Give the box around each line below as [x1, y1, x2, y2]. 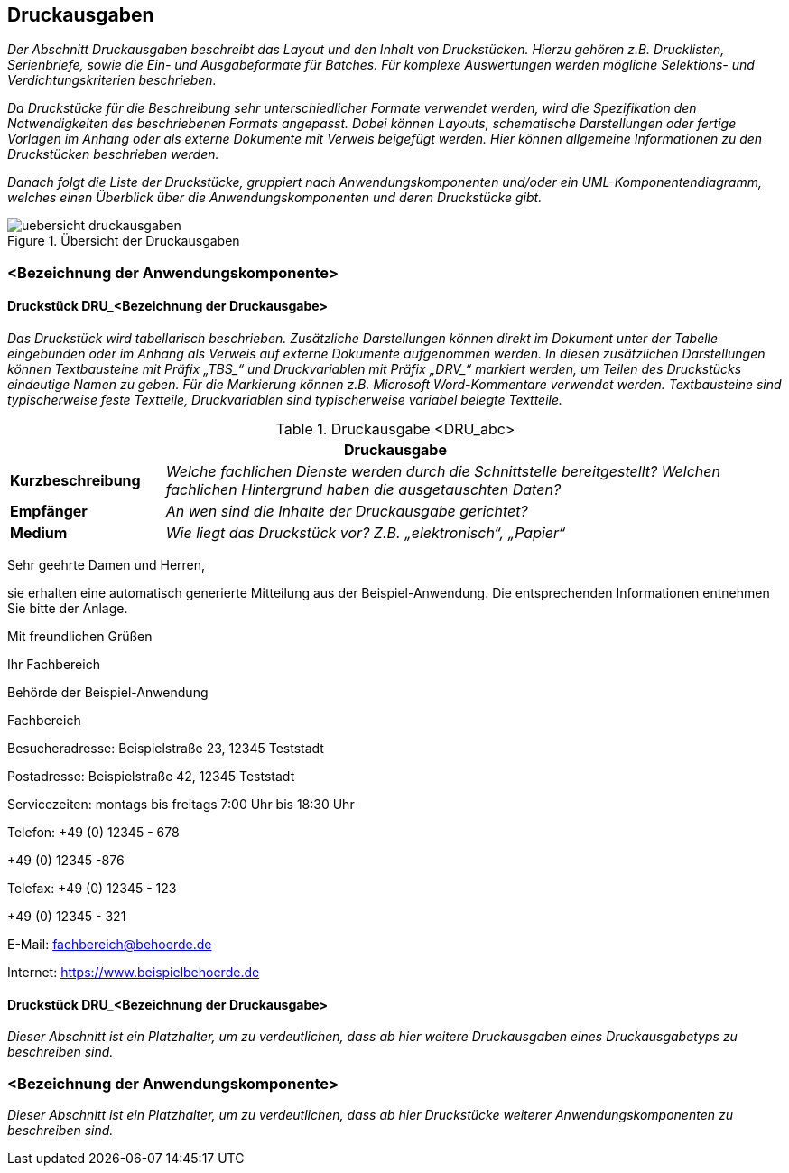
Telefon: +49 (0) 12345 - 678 [7, 824, 180, 841]
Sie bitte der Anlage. [7, 600, 128, 617]
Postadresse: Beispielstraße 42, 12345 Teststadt [7, 768, 295, 785]
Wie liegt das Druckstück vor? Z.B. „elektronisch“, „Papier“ [165, 524, 566, 543]
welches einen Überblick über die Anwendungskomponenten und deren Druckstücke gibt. [7, 190, 543, 206]
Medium [10, 524, 68, 543]
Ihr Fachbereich [7, 656, 100, 673]
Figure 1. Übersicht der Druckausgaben [7, 233, 240, 249]
